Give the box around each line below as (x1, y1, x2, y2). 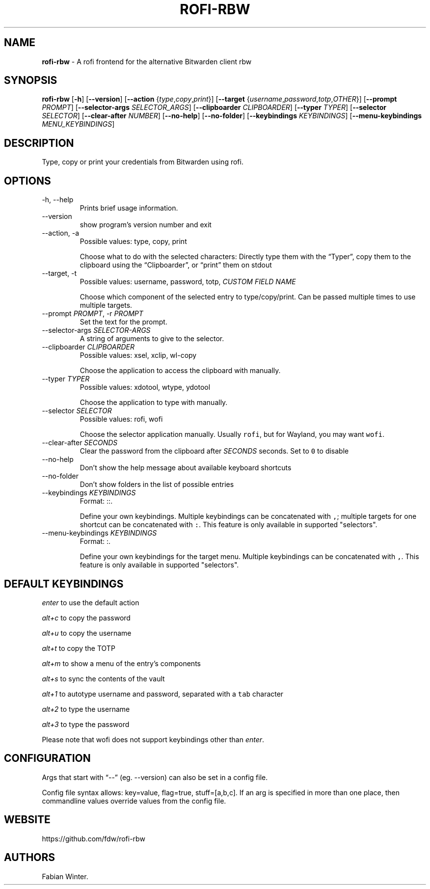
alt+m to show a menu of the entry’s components (42, 659, 201, 668)
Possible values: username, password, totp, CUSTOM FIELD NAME (80, 277, 296, 286)
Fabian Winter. (42, 872, 88, 881)
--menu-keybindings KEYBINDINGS (42, 529, 157, 538)
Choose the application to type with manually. (80, 398, 228, 407)
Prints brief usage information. (80, 204, 178, 213)
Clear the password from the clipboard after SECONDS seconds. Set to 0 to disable (80, 447, 349, 456)
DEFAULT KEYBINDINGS (4, 577, 124, 590)
